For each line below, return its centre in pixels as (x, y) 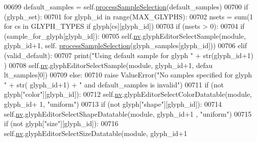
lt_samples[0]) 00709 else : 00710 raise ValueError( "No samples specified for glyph (128, 75)
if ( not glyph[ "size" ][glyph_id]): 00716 (61, 123)
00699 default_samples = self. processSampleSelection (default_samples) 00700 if (126, 6)
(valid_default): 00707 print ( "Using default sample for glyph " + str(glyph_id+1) (129, 55)
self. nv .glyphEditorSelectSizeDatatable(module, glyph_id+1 (96, 133)
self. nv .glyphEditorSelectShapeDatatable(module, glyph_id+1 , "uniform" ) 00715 (128, 113)
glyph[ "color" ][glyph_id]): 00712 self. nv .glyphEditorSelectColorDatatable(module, (128, 94)
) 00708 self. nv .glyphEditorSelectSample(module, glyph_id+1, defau (108, 65)
